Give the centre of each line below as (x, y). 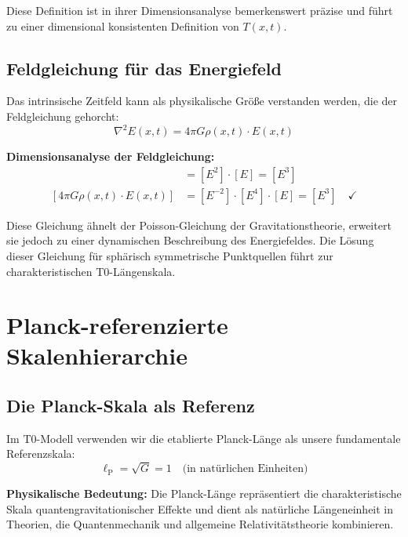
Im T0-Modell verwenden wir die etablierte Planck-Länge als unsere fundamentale (204, 438)
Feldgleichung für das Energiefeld (144, 68)
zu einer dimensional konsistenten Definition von (123, 25)
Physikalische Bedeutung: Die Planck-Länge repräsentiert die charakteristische (204, 493)
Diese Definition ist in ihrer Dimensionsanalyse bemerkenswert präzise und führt (200, 10)
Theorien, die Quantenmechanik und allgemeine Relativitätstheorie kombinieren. (200, 524)
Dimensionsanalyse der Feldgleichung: (111, 156)
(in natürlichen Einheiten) (245, 469)
